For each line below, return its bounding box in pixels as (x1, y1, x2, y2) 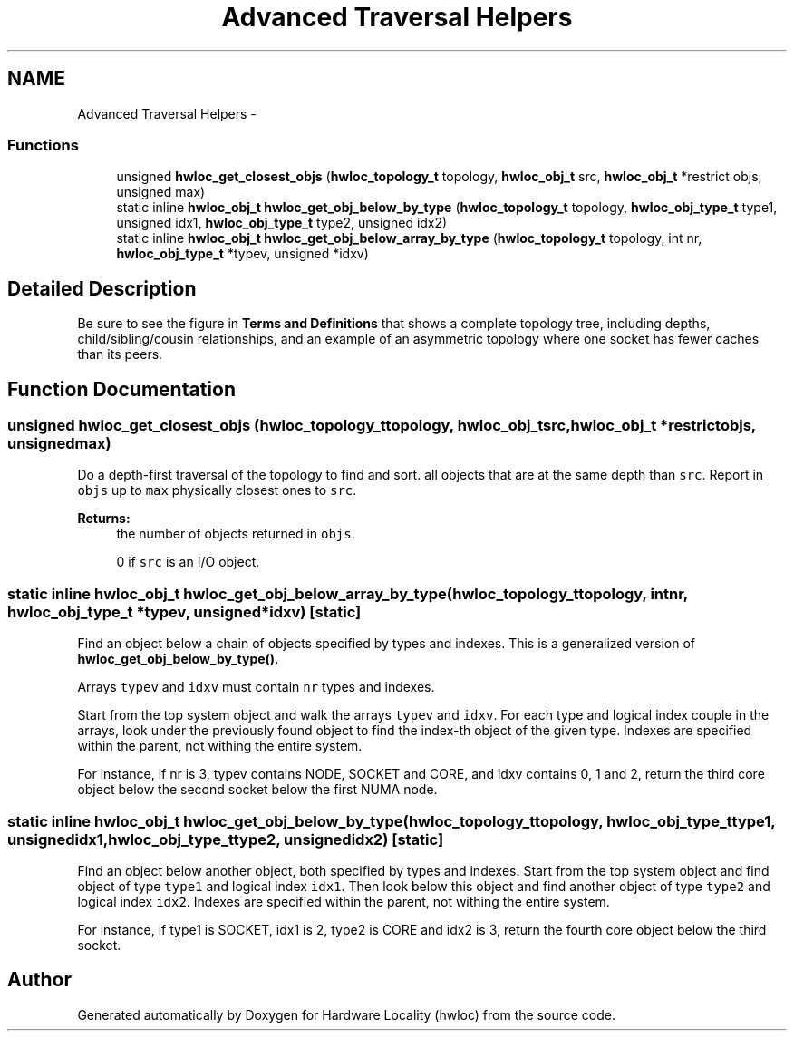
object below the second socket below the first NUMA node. (77, 781, 438, 798)
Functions (7, 135, 79, 154)
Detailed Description (7, 276, 197, 300)
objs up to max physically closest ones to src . (77, 482, 357, 499)
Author (7, 968, 72, 992)
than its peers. (77, 346, 163, 363)
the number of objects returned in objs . (116, 526, 355, 542)
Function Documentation (7, 377, 236, 401)
